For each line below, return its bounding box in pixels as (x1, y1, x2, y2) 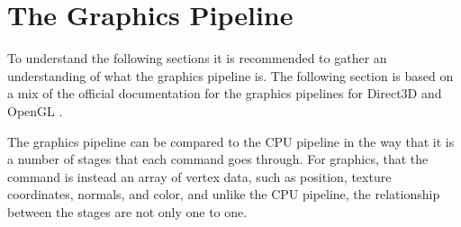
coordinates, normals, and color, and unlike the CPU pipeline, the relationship (7, 185, 440, 204)
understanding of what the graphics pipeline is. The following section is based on (7, 66, 454, 85)
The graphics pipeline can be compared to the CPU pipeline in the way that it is (7, 132, 455, 150)
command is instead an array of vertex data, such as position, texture (7, 167, 392, 186)
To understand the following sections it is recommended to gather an (7, 49, 387, 68)
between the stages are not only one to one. (7, 202, 248, 221)
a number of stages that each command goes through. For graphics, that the (7, 150, 429, 168)
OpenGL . (7, 101, 63, 120)
